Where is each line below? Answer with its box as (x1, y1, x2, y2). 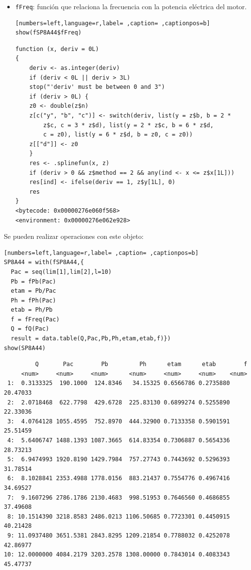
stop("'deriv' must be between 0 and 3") (29, 84, 165, 91)
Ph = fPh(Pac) (11, 297, 56, 304)
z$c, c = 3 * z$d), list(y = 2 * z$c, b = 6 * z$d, (43, 121, 214, 129)
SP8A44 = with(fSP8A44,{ (4, 259, 84, 266)
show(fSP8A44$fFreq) (15, 29, 82, 36)
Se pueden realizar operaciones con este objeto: (4, 231, 144, 241)
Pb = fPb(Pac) (11, 278, 56, 285)
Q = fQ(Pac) (11, 325, 50, 333)
